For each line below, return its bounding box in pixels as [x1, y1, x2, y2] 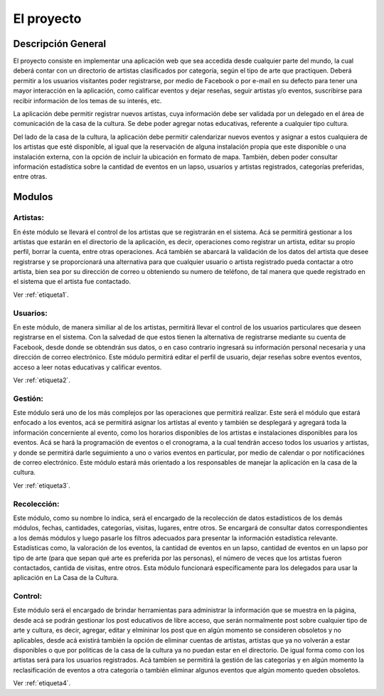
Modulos [13, 191, 53, 203]
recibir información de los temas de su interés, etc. [13, 96, 162, 105]
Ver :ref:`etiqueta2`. [13, 376, 71, 384]
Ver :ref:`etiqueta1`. [13, 290, 69, 299]
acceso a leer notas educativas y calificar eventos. [13, 363, 162, 371]
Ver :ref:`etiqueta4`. [13, 679, 71, 687]
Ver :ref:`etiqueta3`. [13, 481, 71, 490]
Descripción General [13, 38, 107, 50]
